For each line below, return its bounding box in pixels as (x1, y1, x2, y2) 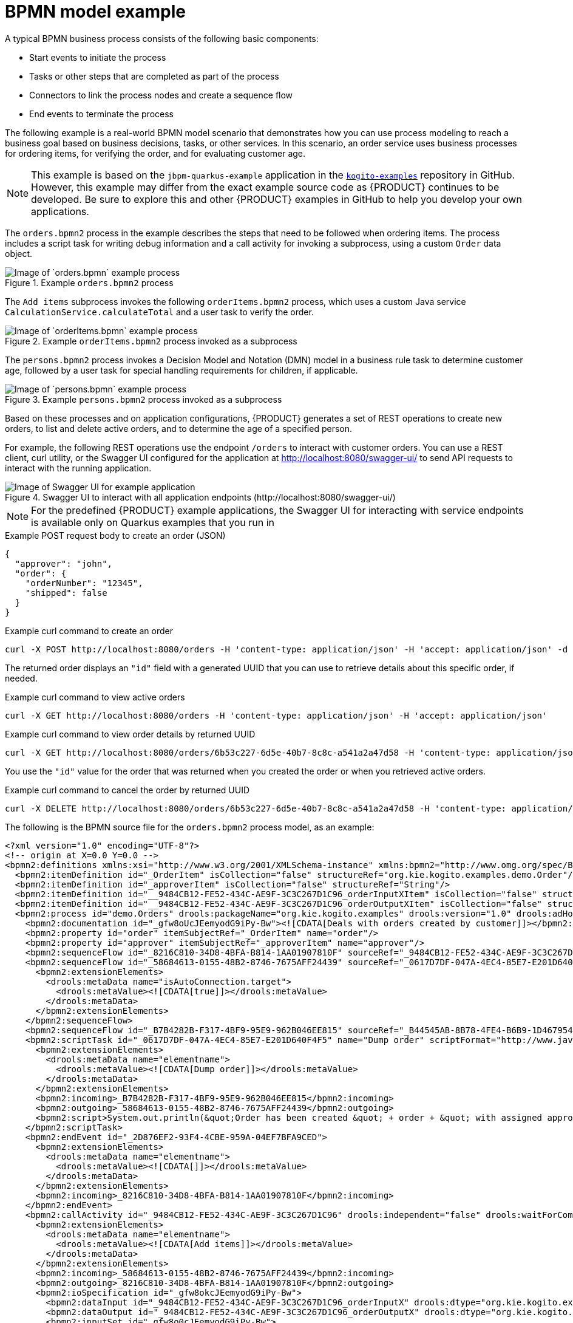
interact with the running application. (5, 462, 152, 473)
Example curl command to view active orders (5, 691, 185, 702)
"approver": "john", (15, 558, 113, 569)
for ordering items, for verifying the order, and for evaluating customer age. (5, 148, 306, 159)
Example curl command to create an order (5, 625, 173, 636)
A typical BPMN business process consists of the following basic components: (5, 33, 319, 44)
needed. (5, 672, 38, 683)
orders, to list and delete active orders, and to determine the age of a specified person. (5, 423, 352, 434)
